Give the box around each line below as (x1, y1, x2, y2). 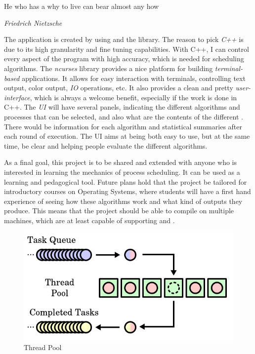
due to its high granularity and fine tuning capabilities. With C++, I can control (4, 43, 249, 54)
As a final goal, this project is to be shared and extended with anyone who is (4, 157, 237, 167)
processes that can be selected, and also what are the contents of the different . (4, 111, 243, 121)
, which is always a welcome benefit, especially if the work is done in (30, 92, 237, 102)
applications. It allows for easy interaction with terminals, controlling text (22, 73, 246, 83)
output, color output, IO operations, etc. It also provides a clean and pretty (4, 82, 233, 93)
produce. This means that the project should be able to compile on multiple (4, 205, 234, 216)
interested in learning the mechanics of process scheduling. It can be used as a (4, 166, 240, 177)
